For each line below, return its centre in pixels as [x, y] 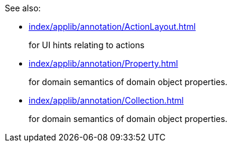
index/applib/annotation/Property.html [103, 63]
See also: [23, 8]
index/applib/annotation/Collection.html [106, 100]
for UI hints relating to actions [87, 45]
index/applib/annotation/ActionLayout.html [112, 26]
